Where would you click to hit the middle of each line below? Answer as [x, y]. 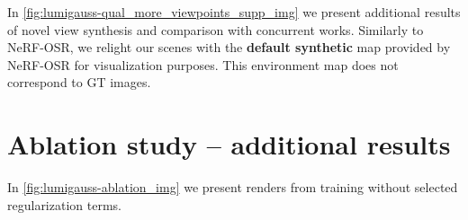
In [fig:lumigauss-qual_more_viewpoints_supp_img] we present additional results [234, 12]
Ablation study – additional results [229, 144]
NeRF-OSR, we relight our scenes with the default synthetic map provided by [229, 47]
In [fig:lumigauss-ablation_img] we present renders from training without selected [233, 187]
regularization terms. [64, 204]
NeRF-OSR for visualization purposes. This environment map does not [203, 64]
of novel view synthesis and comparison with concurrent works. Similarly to [216, 29]
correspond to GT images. [79, 82]
